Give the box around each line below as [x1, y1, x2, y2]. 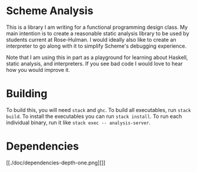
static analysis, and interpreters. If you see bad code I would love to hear [6, 60, 183, 67]
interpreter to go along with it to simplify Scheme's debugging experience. [6, 42, 187, 49]
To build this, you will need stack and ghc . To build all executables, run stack [6, 106, 191, 113]
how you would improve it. [6, 66, 70, 73]
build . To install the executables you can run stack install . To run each [6, 113, 182, 120]
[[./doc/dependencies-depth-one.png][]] [6, 159, 106, 166]
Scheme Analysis [6, 4, 94, 18]
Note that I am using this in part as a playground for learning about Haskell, [6, 54, 188, 61]
